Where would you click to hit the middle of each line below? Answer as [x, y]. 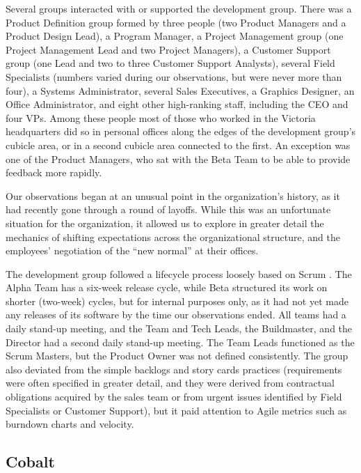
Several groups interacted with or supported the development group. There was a [179, 8]
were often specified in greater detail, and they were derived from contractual [170, 383]
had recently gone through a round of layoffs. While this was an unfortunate [168, 209]
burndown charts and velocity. [70, 424]
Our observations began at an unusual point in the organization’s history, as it [173, 195]
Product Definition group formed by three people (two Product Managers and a [176, 22]
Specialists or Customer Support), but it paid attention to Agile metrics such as [176, 410]
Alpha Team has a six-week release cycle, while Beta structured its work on [167, 287]
